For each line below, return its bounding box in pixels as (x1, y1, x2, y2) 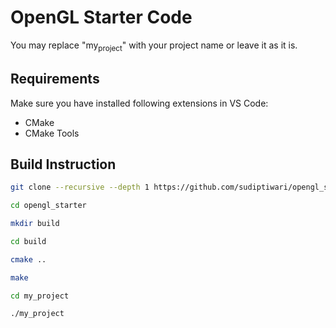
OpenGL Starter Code (10, 6, 193, 29)
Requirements (10, 71, 100, 88)
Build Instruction (10, 156, 117, 173)
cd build (10, 236, 47, 246)
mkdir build (10, 219, 60, 229)
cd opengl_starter (10, 201, 87, 211)
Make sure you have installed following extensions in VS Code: (10, 97, 269, 109)
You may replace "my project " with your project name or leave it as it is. (10, 39, 298, 53)
